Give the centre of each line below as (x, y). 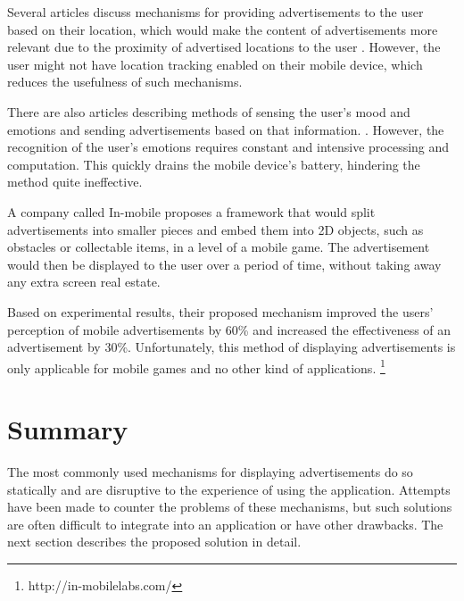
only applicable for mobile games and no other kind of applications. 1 (196, 366)
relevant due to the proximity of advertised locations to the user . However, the (224, 47)
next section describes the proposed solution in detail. (154, 542)
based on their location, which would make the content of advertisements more (223, 29)
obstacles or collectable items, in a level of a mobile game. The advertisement (219, 247)
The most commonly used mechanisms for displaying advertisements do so (210, 472)
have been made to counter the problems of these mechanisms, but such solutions (230, 507)
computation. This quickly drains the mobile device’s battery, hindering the (214, 164)
